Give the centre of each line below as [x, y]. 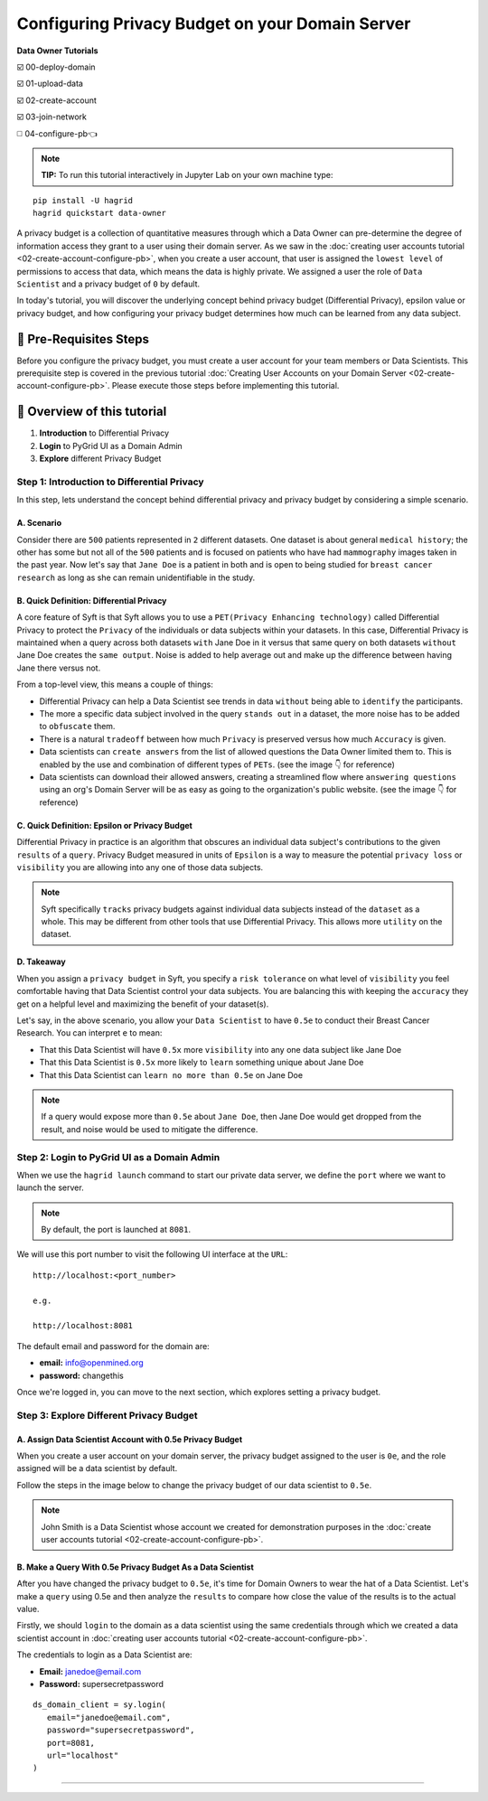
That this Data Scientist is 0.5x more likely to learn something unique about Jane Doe [202, 1063]
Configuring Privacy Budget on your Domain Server [214, 23]
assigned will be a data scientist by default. [97, 1468]
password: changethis [81, 1375]
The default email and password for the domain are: [113, 1346]
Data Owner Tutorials [57, 51]
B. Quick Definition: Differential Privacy [92, 600]
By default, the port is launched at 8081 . [116, 1230]
